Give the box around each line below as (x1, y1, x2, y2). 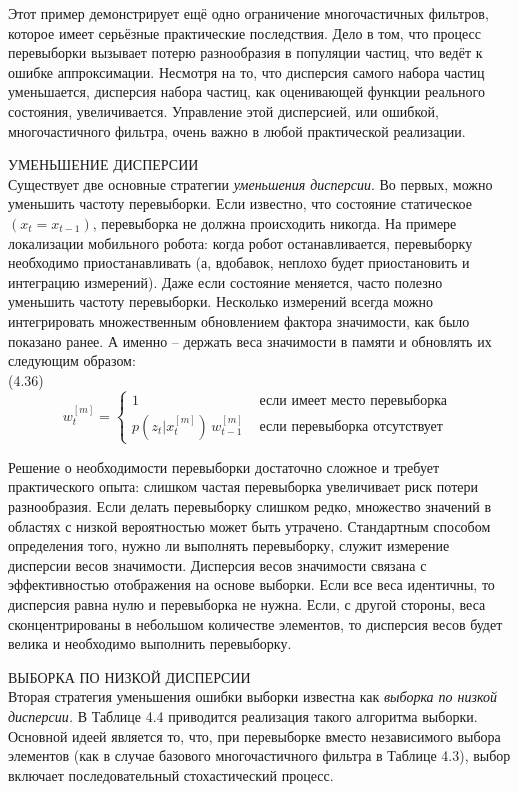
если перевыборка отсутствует (259, 419, 443, 434)
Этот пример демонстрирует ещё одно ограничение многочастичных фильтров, (8, 3, 489, 23)
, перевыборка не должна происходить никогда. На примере (92, 212, 457, 233)
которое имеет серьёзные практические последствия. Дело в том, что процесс (8, 22, 482, 43)
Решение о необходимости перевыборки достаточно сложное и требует (8, 456, 440, 477)
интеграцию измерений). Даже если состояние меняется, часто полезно (8, 271, 443, 292)
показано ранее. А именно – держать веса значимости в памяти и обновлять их (8, 330, 492, 351)
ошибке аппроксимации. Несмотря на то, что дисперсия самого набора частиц (8, 61, 485, 82)
